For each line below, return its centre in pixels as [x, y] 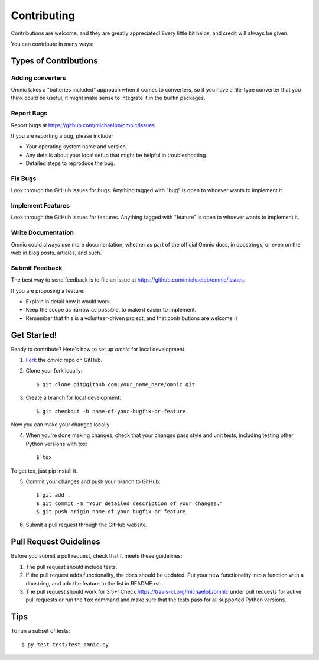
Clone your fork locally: [54, 371]
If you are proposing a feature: [48, 290]
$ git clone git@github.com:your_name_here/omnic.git [115, 384]
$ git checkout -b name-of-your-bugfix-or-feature [111, 411]
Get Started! [34, 335]
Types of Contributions [54, 61]
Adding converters [38, 78]
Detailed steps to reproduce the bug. [70, 163]
